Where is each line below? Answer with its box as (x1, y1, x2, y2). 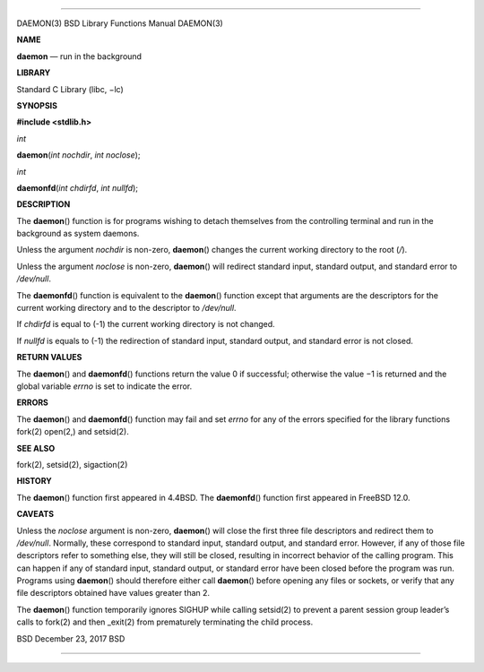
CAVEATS (16, 509, 54, 520)
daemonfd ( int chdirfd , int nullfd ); (16, 182, 139, 193)
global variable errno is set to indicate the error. (16, 381, 193, 392)
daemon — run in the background (16, 50, 143, 62)
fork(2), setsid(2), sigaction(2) (16, 459, 128, 470)
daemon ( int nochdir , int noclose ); (16, 150, 141, 160)
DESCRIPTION (16, 199, 71, 210)
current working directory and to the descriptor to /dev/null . (16, 303, 237, 314)
